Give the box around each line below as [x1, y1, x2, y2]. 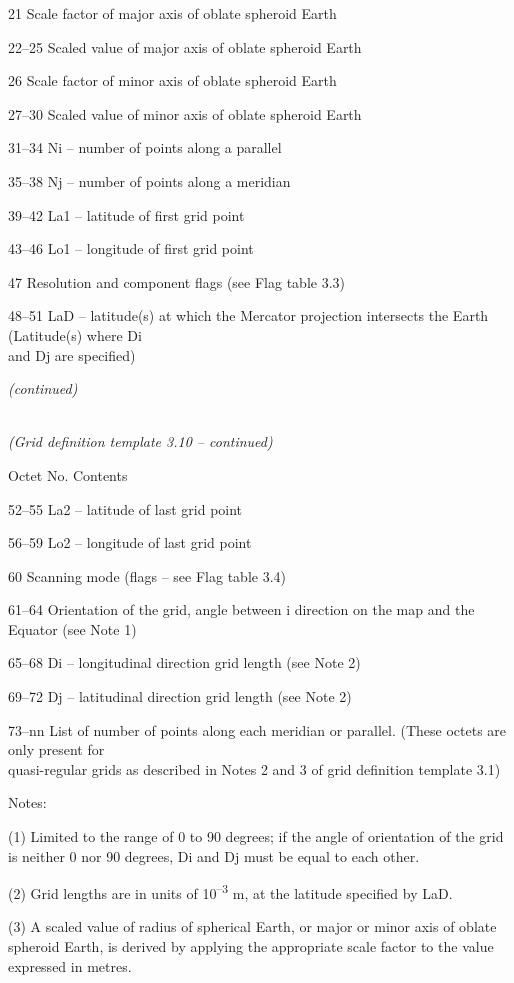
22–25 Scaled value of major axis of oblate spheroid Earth [8, 36, 362, 57]
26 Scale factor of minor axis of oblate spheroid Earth [8, 70, 337, 91]
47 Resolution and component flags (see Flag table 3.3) [8, 271, 345, 292]
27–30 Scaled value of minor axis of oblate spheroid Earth [8, 103, 362, 124]
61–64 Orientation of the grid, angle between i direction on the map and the [8, 599, 475, 620]
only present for [8, 739, 105, 760]
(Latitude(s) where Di [8, 324, 142, 345]
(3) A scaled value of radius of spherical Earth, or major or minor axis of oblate [8, 916, 497, 937]
